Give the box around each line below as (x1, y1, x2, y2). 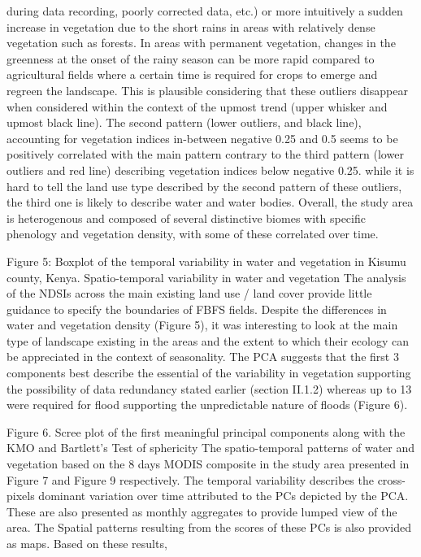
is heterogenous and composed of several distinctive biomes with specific (7, 209, 366, 226)
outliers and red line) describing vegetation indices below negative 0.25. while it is (7, 161, 414, 178)
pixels (7, 487, 35, 504)
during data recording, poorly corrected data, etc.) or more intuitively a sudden (7, 2, 403, 19)
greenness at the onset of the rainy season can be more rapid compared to (7, 50, 375, 67)
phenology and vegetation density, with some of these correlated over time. (7, 225, 379, 242)
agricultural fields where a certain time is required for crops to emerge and (7, 66, 378, 83)
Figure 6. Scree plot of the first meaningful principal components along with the (7, 423, 406, 440)
